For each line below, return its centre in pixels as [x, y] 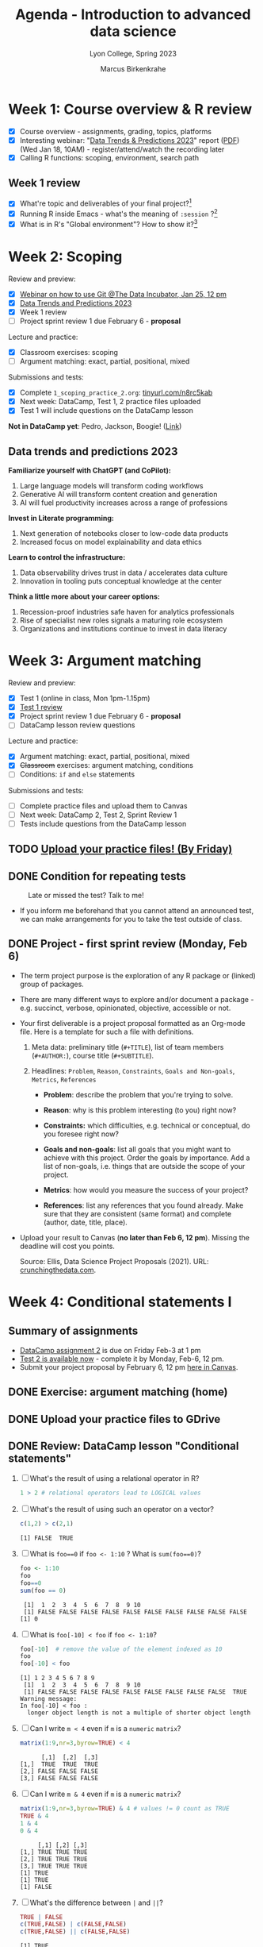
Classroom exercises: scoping [69, 353]
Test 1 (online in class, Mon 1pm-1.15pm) [85, 698]
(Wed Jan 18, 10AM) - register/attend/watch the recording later [122, 149]
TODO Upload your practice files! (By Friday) [120, 849]
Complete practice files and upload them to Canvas [103, 806]
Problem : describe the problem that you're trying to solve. [138, 1094]
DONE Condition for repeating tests [97, 876]
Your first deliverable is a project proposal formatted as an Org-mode [132, 1023]
